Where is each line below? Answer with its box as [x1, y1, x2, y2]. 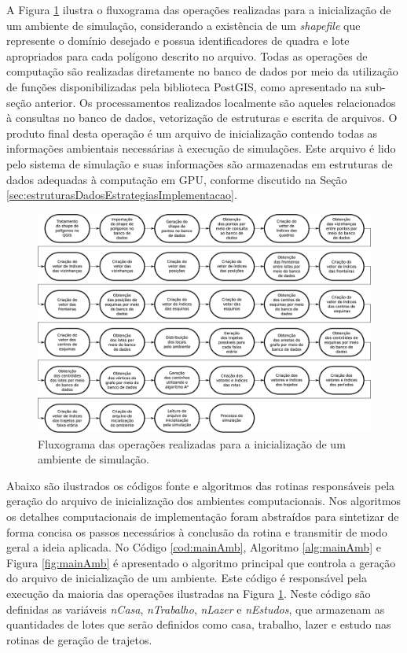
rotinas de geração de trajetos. [6, 631, 152, 647]
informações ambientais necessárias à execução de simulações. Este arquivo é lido [6, 140, 396, 157]
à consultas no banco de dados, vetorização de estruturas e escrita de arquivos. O [6, 109, 398, 126]
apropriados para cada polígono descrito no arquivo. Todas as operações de [6, 47, 368, 64]
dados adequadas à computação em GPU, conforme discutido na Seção [6, 171, 347, 187]
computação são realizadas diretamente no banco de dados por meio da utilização [6, 63, 398, 79]
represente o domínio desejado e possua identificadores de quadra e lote [6, 32, 350, 49]
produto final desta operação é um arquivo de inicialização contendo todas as [6, 124, 378, 141]
